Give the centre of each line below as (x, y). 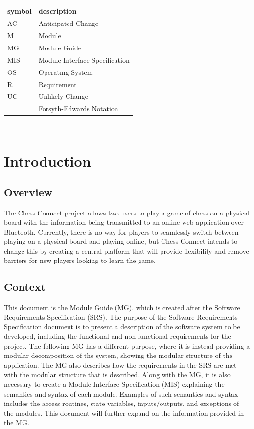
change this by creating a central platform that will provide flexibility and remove (127, 250)
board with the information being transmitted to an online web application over (124, 222)
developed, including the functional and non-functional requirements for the (117, 336)
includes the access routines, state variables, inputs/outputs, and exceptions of (122, 403)
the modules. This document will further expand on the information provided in (124, 413)
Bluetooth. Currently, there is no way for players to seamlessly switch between (121, 231)
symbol (20, 11)
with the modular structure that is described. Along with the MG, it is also (117, 374)
